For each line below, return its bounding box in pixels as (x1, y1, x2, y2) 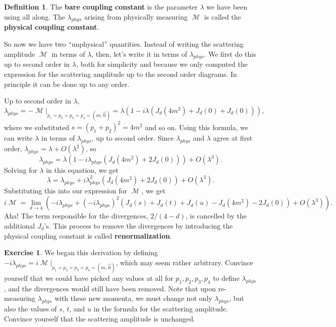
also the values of (4, 303, 57, 314)
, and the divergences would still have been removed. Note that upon (4, 283, 216, 293)
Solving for (4, 165, 38, 175)
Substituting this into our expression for (4, 185, 128, 195)
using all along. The (4, 11, 65, 22)
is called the (204, 11, 241, 22)
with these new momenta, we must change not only (54, 293, 212, 303)
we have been (206, 2, 248, 12)
